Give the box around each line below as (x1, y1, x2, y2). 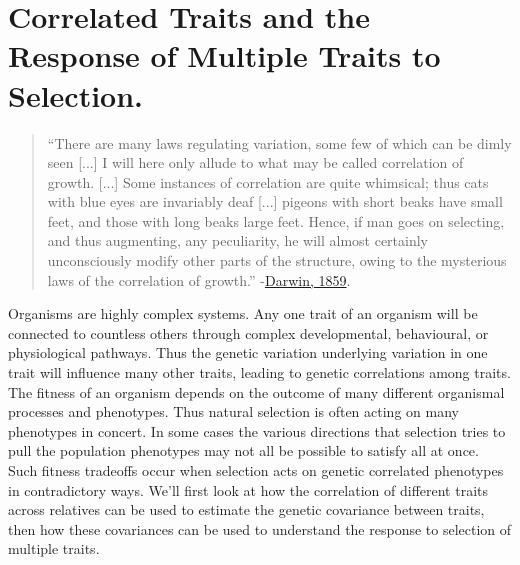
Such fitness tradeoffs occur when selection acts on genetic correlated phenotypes (8, 460, 504, 480)
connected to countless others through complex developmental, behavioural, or (8, 322, 489, 343)
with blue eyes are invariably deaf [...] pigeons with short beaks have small (47, 191, 503, 212)
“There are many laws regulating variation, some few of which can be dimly (47, 132, 512, 153)
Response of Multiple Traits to (8, 35, 441, 76)
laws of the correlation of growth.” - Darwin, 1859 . (47, 269, 351, 290)
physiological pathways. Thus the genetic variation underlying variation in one (8, 342, 488, 363)
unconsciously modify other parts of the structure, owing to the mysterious (47, 250, 507, 271)
